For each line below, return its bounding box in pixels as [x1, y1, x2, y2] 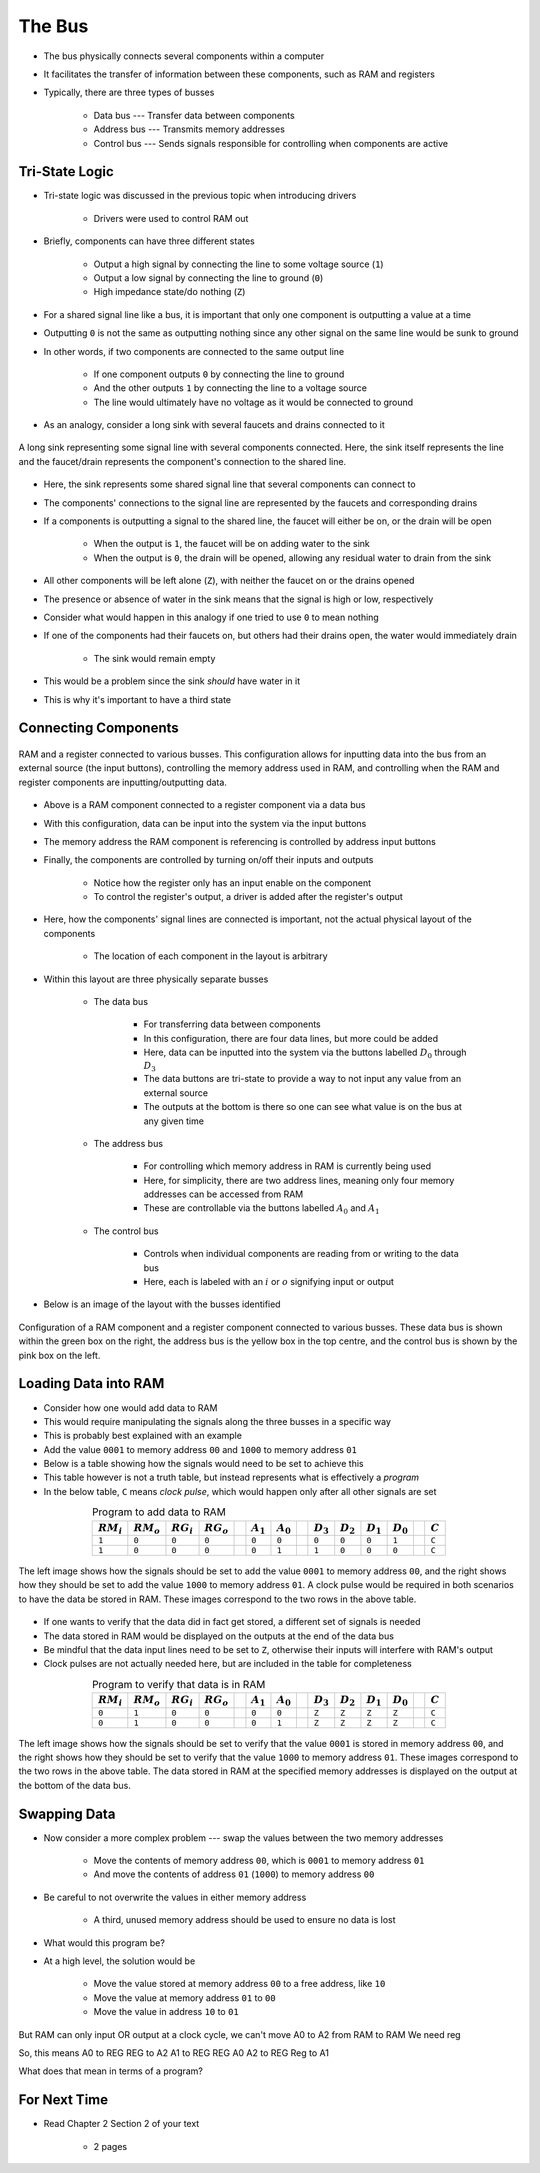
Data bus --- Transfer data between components [93, 109, 295, 121]
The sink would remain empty [93, 652, 216, 664]
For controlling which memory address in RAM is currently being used [143, 1160, 432, 1172]
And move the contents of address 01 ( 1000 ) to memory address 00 [93, 1868, 375, 1880]
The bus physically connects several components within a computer [43, 50, 325, 62]
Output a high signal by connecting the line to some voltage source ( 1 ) [93, 258, 384, 270]
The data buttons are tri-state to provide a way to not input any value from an [143, 1073, 462, 1085]
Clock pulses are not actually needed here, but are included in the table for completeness [43, 1658, 412, 1670]
